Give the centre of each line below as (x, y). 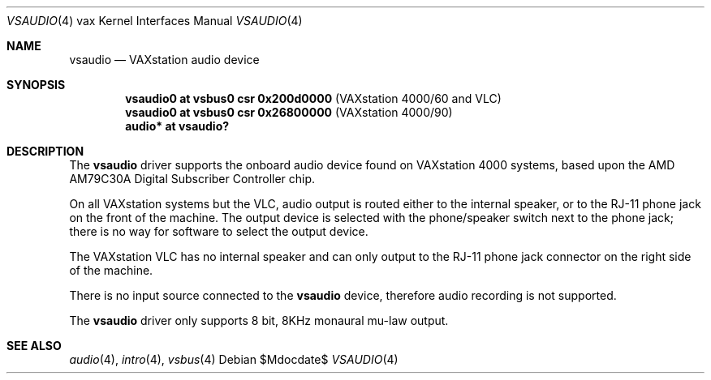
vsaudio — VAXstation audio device (164, 60)
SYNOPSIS (36, 85)
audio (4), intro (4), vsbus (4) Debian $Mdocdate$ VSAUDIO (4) (234, 359)
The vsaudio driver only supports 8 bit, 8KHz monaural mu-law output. (259, 320)
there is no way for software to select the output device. (219, 231)
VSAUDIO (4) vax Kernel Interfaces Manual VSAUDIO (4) (155, 21)
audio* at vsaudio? (177, 126)
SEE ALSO (34, 346)
